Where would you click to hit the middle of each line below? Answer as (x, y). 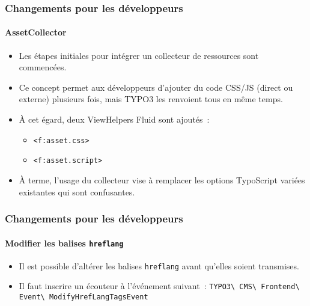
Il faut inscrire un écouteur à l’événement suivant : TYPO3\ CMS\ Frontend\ (159, 286)
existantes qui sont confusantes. (77, 191)
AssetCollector (36, 32)
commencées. (43, 67)
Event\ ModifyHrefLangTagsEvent (84, 297)
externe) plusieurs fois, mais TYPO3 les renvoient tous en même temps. (151, 99)
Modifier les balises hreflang (64, 243)
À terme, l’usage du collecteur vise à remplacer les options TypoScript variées (162, 179)
